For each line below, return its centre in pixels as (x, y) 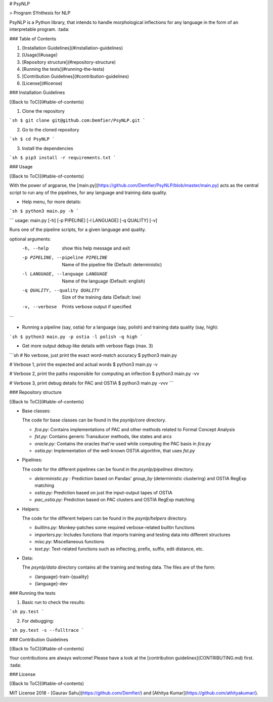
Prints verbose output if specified (97, 306)
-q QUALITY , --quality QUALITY (61, 290)
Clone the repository (43, 111)
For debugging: (38, 621)
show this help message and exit (96, 248)
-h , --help (35, 248)
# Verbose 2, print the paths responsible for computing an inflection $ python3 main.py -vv (104, 373)
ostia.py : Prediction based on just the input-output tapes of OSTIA (104, 492)
